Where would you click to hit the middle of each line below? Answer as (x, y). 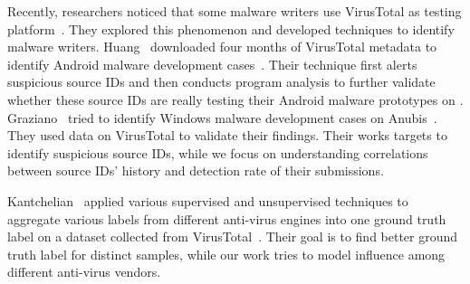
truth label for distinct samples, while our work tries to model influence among (226, 254)
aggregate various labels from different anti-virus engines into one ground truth (227, 218)
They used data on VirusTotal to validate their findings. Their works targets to (227, 135)
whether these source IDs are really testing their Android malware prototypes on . (235, 99)
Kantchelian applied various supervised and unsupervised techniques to (208, 200)
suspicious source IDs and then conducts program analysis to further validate (221, 82)
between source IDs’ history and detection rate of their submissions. (196, 170)
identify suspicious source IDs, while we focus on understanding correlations (218, 152)
